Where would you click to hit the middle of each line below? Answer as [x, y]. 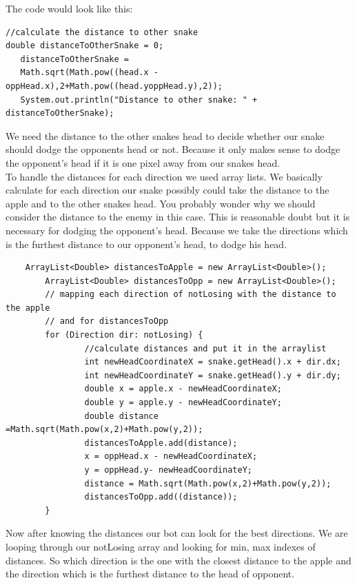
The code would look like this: [69, 8]
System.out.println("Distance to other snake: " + [139, 100]
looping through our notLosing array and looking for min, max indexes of [161, 546]
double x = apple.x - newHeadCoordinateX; [183, 389]
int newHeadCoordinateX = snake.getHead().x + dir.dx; [213, 362]
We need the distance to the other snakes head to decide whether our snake [165, 135]
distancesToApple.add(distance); [161, 443]
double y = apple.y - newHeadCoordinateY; [183, 403]
